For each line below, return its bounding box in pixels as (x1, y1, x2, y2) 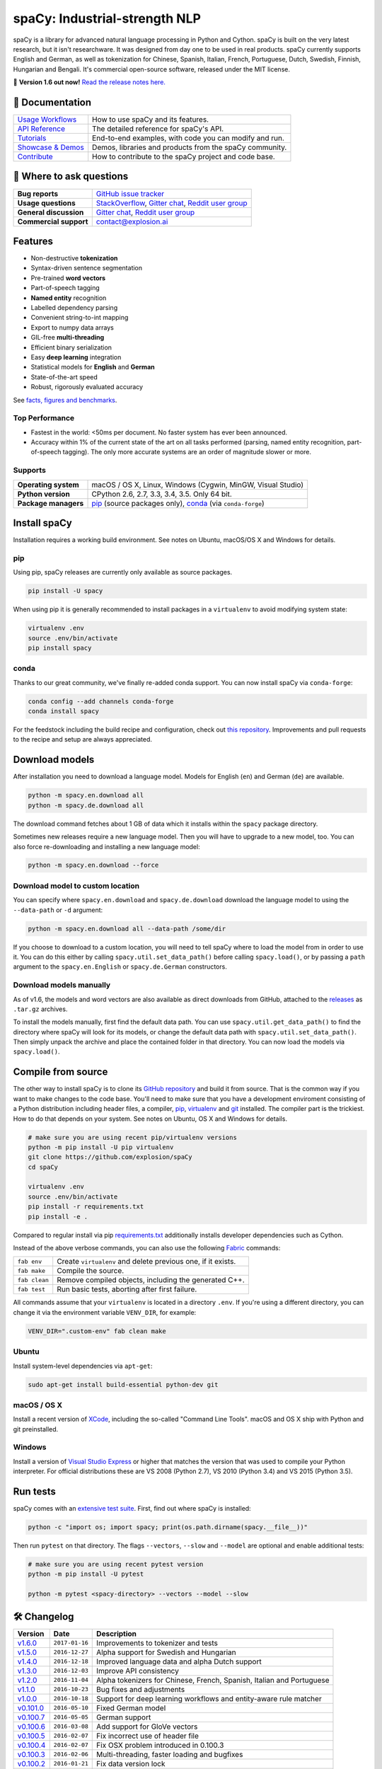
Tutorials (17, 133, 47, 143)
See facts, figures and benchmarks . (13, 396, 117, 404)
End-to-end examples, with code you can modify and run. (92, 133, 284, 143)
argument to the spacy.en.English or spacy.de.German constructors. (13, 962, 228, 971)
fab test (17, 1285, 46, 1293)
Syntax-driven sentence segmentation (30, 264, 143, 272)
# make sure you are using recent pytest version (28, 1560, 204, 1569)
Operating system (17, 480, 79, 490)
